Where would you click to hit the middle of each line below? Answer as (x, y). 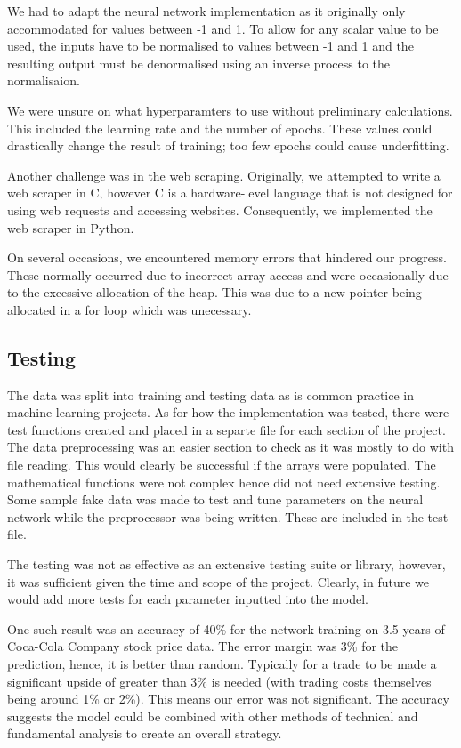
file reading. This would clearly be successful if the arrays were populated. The (222, 465)
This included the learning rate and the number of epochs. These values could (220, 128)
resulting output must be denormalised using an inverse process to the (199, 63)
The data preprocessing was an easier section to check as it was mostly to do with (230, 447)
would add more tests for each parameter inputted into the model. (188, 599)
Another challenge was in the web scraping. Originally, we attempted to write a (224, 175)
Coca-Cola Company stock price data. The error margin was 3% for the (203, 646)
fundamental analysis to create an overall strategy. (145, 733)
